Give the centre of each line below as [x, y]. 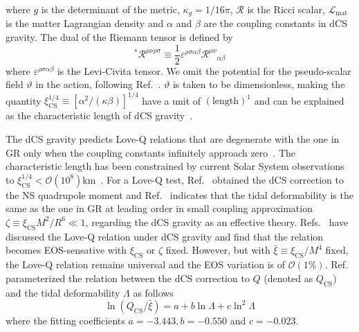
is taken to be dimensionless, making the [259, 84]
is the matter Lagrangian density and [85, 23]
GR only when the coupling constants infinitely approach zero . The [151, 152]
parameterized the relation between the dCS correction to [128, 278]
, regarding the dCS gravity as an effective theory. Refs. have [217, 221]
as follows [153, 292]
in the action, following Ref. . [98, 84]
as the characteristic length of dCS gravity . [99, 115]
